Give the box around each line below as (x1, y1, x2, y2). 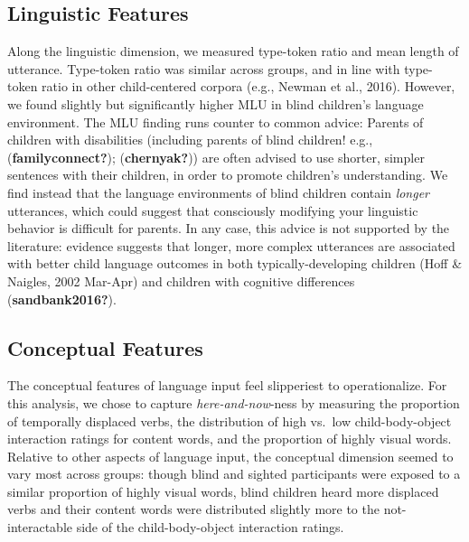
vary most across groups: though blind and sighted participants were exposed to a (7, 464, 461, 483)
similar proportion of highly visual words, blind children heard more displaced (7, 481, 439, 500)
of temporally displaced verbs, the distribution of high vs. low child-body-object (7, 411, 452, 430)
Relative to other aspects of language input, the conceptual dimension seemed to (7, 446, 454, 465)
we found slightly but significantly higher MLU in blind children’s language (7, 94, 424, 113)
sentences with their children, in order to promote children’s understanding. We (7, 165, 448, 184)
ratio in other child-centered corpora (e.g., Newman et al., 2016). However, (42, 77, 455, 96)
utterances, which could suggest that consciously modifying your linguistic (7, 201, 418, 220)
